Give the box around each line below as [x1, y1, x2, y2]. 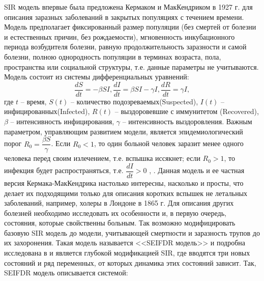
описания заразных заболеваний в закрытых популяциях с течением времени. [4, 11, 244, 22]
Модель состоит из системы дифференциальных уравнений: [4, 71, 189, 82]
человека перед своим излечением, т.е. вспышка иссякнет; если [4, 153, 200, 163]
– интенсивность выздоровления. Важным [122, 116, 252, 126]
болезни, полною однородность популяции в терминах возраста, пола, [4, 51, 221, 62]
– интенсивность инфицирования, [10, 116, 114, 126]
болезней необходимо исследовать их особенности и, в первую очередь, [4, 207, 226, 218]
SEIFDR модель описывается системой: [4, 267, 128, 278]
